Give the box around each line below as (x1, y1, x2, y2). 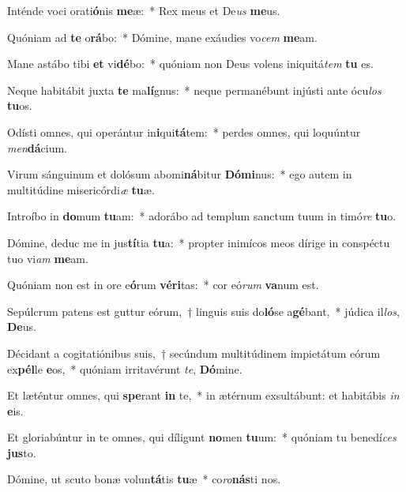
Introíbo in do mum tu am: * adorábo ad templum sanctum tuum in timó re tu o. (7, 208, 397, 224)
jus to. (7, 444, 36, 460)
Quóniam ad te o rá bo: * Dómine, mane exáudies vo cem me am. (7, 28, 318, 45)
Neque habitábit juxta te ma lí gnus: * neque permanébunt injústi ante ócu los (7, 81, 382, 98)
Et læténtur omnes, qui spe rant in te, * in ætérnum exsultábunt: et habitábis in (7, 387, 400, 404)
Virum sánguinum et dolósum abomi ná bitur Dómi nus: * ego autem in (7, 166, 352, 182)
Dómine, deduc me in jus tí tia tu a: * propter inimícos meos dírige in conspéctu (7, 234, 390, 250)
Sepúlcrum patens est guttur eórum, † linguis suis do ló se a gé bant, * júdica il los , (7, 302, 400, 319)
